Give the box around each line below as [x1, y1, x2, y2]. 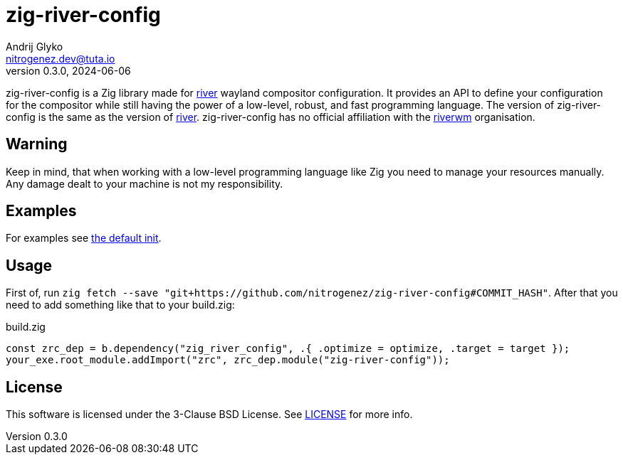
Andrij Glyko [6, 40, 63, 53]
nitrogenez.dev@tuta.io [6, 52, 115, 65]
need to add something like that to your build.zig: [6, 299, 235, 311]
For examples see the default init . [6, 232, 162, 245]
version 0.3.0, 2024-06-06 [6, 64, 131, 77]
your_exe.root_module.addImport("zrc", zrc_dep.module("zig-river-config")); [6, 354, 450, 366]
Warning [6, 135, 68, 154]
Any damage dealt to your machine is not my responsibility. [6, 177, 283, 190]
